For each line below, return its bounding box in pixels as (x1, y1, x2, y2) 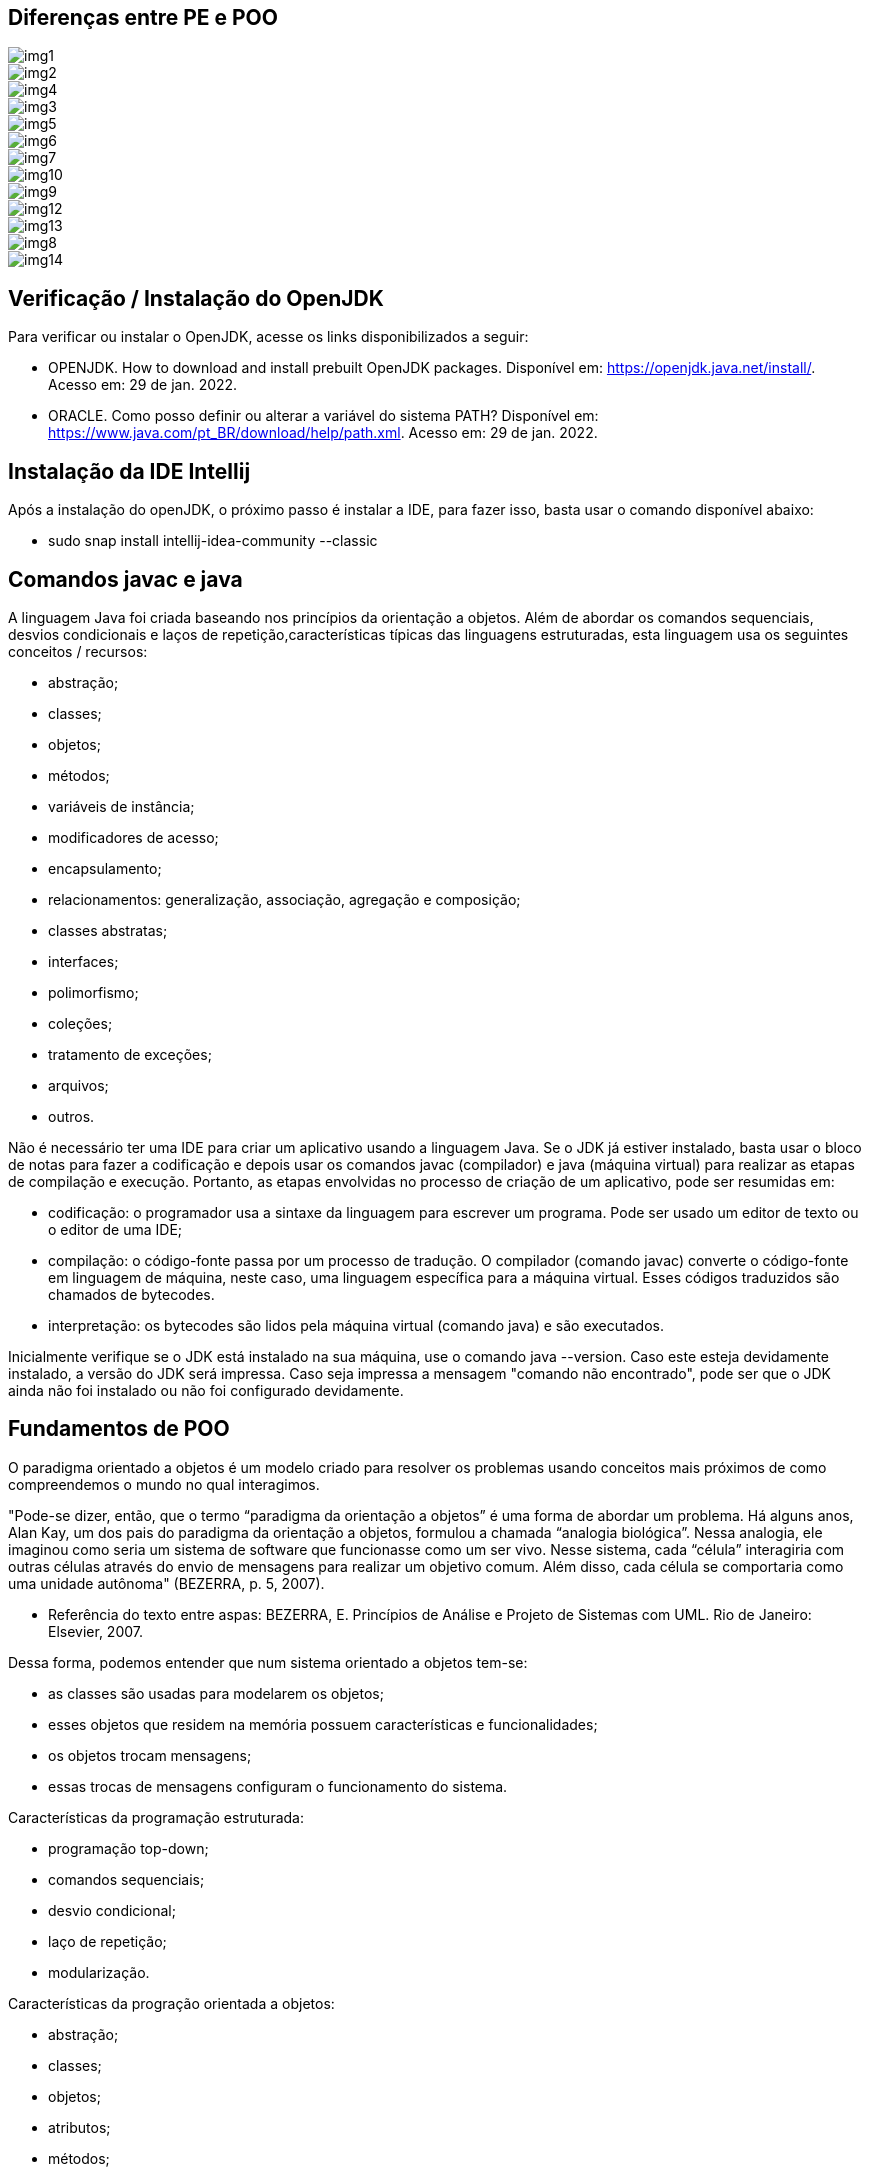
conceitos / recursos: (8, 642, 148, 660)
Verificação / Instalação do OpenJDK (8, 285, 384, 311)
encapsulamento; (48, 859, 162, 877)
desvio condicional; (48, 1901, 176, 1919)
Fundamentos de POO (8, 1416, 230, 1442)
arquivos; (48, 1076, 109, 1094)
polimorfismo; (48, 983, 139, 1001)
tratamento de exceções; (48, 1045, 212, 1063)
